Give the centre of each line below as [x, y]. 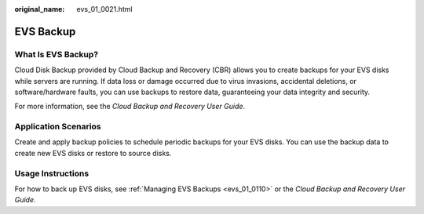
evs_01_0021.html [104, 9]
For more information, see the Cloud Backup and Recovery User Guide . [130, 107]
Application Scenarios [58, 127]
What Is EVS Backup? [56, 54]
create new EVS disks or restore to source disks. [93, 153]
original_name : [40, 9]
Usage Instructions [52, 173]
